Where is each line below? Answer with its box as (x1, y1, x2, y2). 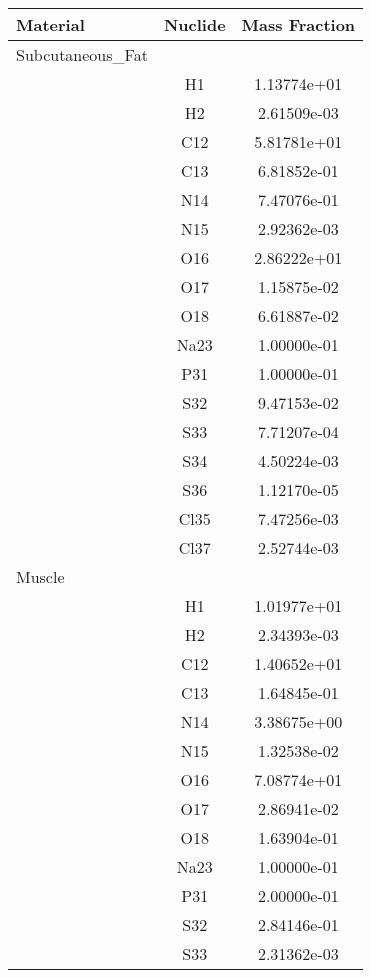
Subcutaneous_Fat (16, 43, 148, 66)
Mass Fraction (241, 13, 356, 36)
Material (16, 13, 85, 36)
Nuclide (163, 13, 226, 36)
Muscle (16, 565, 65, 588)
